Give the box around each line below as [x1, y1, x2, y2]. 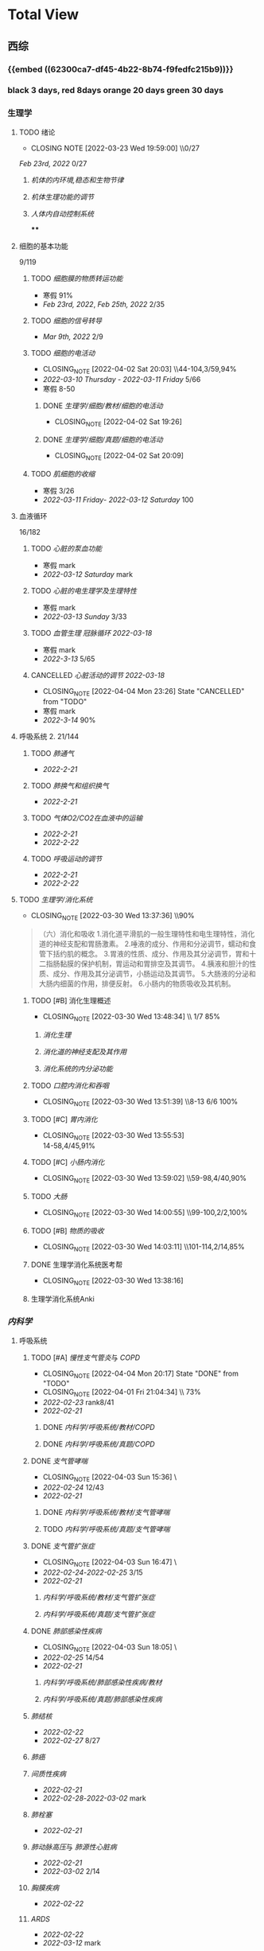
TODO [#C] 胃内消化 [30, 1115, 98, 1124]
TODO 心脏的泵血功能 [30, 543, 103, 554]
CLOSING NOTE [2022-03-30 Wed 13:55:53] [42, 1131, 184, 1143]
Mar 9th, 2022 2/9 [42, 332, 104, 341]
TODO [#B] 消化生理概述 [30, 995, 111, 1005]
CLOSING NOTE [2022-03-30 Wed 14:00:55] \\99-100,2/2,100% [42, 1207, 248, 1219]
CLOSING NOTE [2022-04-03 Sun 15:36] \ [42, 1472, 177, 1483]
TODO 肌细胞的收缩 [30, 469, 95, 479]
